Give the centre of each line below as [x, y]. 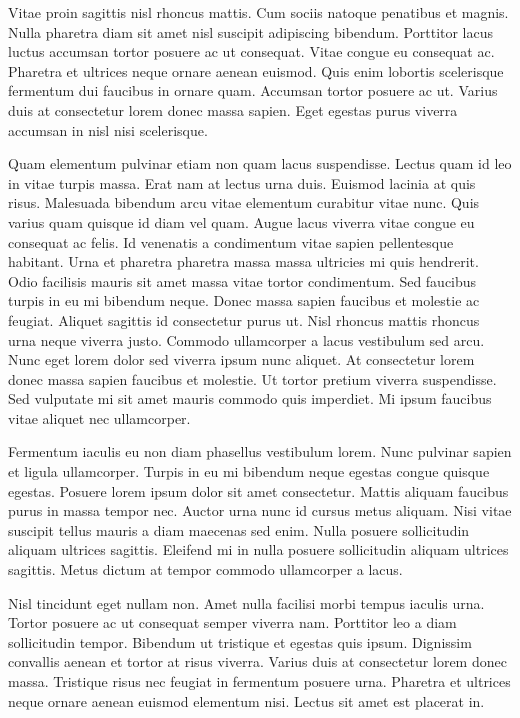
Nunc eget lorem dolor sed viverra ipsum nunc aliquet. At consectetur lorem [241, 359]
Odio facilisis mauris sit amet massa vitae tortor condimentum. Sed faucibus [242, 280]
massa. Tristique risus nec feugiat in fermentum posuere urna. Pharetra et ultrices [259, 681]
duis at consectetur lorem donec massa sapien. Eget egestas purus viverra [233, 109]
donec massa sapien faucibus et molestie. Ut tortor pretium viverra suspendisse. [252, 378]
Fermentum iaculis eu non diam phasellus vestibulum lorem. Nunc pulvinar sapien [260, 451]
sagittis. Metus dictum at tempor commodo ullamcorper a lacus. [205, 569]
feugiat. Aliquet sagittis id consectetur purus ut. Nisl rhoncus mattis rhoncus [244, 319]
